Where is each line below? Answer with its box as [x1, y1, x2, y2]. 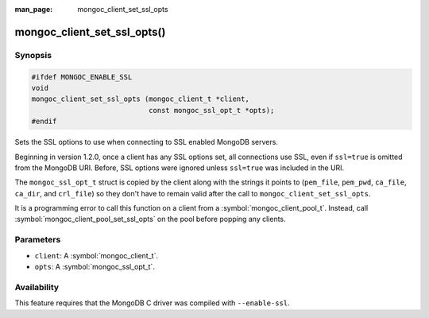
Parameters [14, 235, 61, 246]
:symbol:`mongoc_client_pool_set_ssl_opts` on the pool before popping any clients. [14, 215, 286, 224]
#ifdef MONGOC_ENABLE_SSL [31, 72, 133, 81]
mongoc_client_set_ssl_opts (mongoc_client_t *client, [31, 95, 249, 103]
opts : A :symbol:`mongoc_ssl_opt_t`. [34, 262, 155, 271]
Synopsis [14, 49, 52, 60]
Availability [14, 281, 60, 293]
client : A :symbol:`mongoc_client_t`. [34, 250, 159, 260]
